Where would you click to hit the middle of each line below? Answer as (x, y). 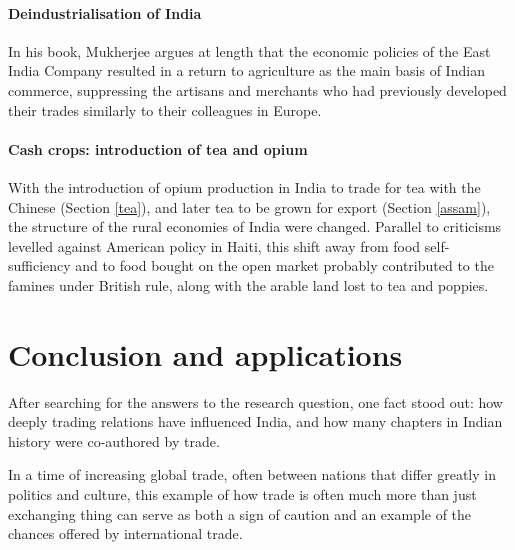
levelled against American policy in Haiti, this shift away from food (214, 245)
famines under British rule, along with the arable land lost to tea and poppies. (248, 284)
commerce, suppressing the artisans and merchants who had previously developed (257, 89)
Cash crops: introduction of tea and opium (158, 148)
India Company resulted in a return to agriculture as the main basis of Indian (246, 70)
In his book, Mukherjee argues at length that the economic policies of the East (249, 50)
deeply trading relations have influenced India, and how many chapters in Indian (255, 421)
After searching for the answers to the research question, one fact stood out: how (255, 401)
